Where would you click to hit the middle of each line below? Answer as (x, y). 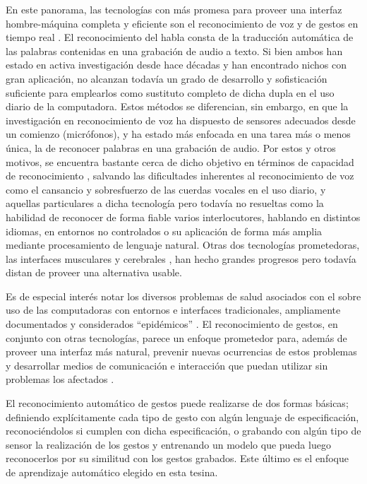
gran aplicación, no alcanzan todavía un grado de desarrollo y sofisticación (167, 78)
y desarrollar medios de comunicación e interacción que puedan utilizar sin (167, 365)
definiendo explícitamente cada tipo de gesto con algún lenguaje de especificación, (182, 417)
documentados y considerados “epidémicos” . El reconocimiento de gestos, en (172, 324)
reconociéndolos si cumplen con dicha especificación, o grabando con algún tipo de (183, 431)
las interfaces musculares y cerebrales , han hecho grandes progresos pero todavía (181, 258)
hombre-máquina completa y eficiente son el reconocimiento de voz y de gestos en (182, 23)
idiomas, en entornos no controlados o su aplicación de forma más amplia (164, 231)
